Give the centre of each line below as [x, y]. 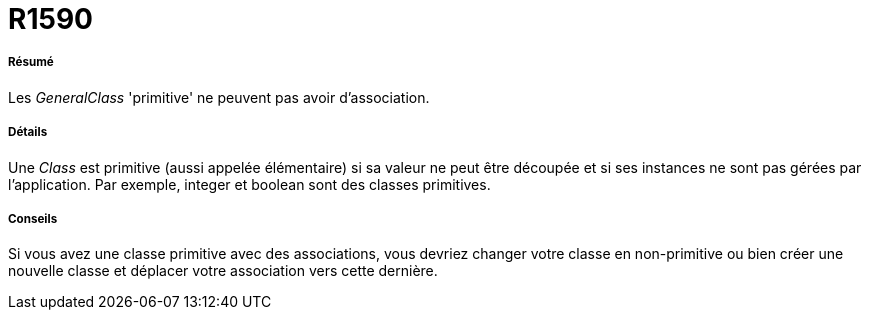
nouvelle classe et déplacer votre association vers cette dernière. [223, 271]
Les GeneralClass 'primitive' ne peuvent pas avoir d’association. [219, 97]
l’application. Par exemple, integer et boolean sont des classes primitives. [249, 184]
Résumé [31, 62]
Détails [28, 132]
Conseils [33, 218]
